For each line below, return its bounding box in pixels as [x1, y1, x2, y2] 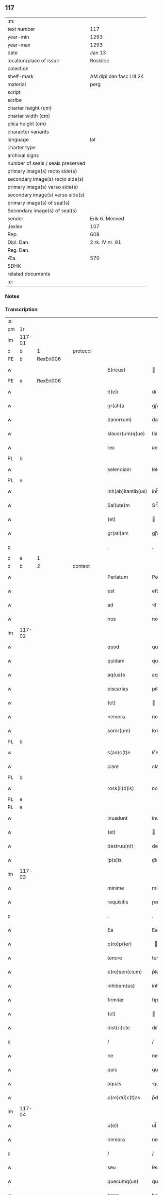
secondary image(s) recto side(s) [7, 175, 84, 182]
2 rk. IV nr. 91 [90, 239, 121, 245]
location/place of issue [7, 57, 60, 64]
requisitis [107, 899, 129, 905]
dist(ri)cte [107, 1024, 130, 1031]
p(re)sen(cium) [107, 969, 142, 975]
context [72, 563, 90, 570]
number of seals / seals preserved [7, 160, 86, 167]
